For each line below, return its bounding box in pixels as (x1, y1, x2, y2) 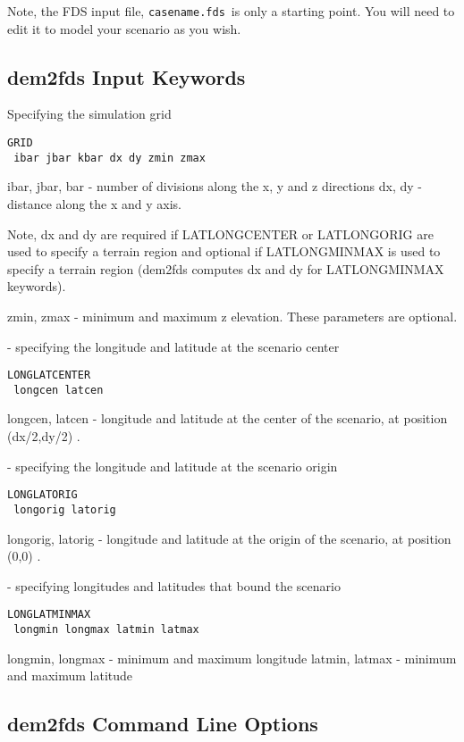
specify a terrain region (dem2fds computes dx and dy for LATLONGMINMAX (7, 259, 444, 278)
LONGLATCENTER (7, 369, 91, 382)
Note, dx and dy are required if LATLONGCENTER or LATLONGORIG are (7, 224, 434, 243)
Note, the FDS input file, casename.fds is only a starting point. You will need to (7, 2, 455, 20)
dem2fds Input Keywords (7, 63, 246, 90)
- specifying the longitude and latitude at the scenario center (7, 337, 340, 355)
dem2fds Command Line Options (7, 710, 318, 738)
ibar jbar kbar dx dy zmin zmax (13, 151, 206, 164)
